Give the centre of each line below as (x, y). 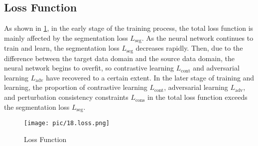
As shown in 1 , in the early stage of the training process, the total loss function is (129, 28)
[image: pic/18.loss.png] (67, 123)
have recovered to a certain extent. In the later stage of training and (150, 77)
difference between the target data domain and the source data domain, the (119, 58)
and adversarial (216, 68)
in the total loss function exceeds (197, 97)
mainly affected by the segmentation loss (66, 37)
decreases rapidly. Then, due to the (189, 48)
